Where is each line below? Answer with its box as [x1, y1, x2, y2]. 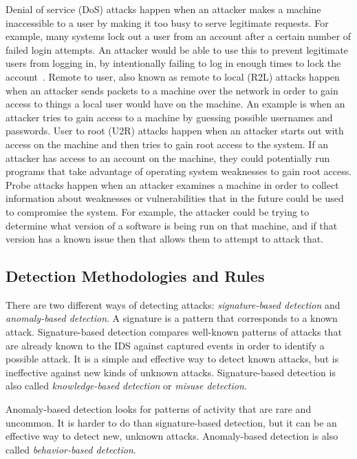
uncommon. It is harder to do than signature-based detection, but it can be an [6, 415, 337, 429]
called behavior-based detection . [6, 442, 136, 456]
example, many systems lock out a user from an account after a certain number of [6, 29, 351, 43]
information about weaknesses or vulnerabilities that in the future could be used [6, 191, 344, 205]
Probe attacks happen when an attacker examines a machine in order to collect [6, 177, 339, 192]
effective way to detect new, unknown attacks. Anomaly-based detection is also [6, 429, 338, 443]
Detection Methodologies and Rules [6, 265, 265, 287]
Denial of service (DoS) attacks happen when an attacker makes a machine [6, 2, 321, 16]
